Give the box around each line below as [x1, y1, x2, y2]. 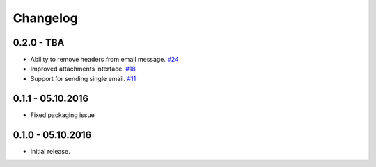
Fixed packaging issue [30, 111, 95, 119]
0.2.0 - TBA [13, 37, 65, 49]
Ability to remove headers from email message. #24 [30, 55, 179, 64]
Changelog [13, 10, 78, 26]
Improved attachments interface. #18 [30, 64, 136, 73]
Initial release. [30, 147, 70, 155]
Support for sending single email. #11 [30, 74, 136, 82]
